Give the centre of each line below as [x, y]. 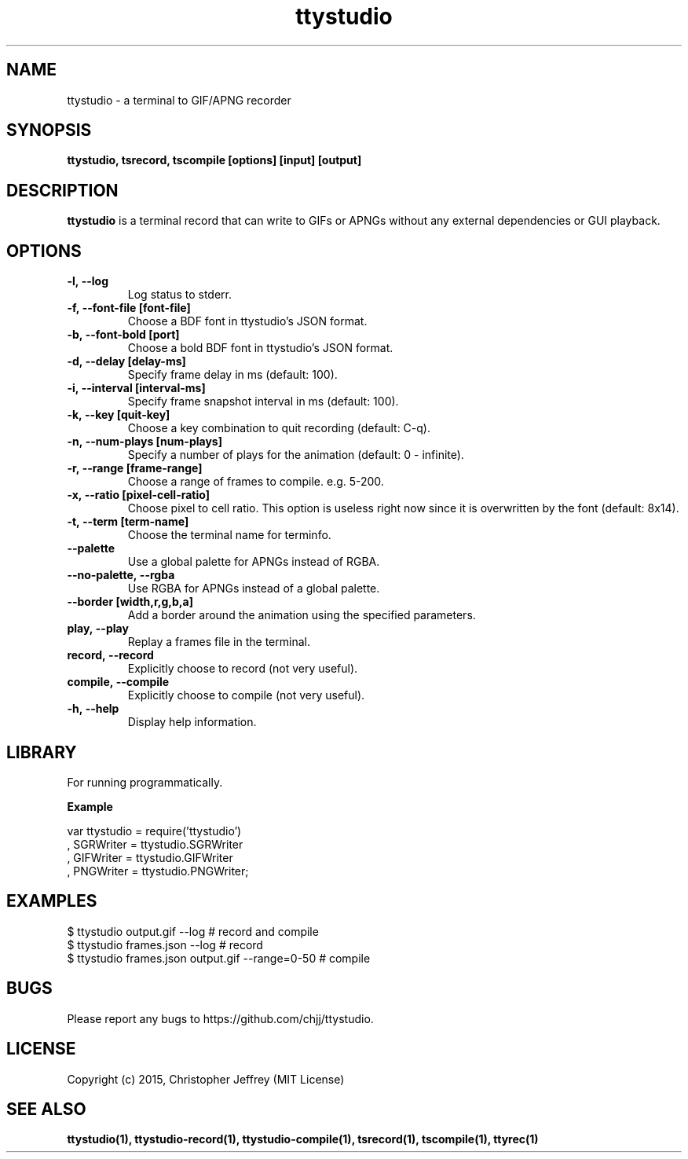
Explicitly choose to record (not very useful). [243, 669]
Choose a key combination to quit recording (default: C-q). [279, 428]
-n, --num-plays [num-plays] [145, 442]
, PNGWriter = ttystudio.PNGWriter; [158, 871]
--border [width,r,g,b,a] [130, 602]
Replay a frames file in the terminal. [219, 642]
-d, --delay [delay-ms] [126, 361]
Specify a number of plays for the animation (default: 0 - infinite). [296, 455]
